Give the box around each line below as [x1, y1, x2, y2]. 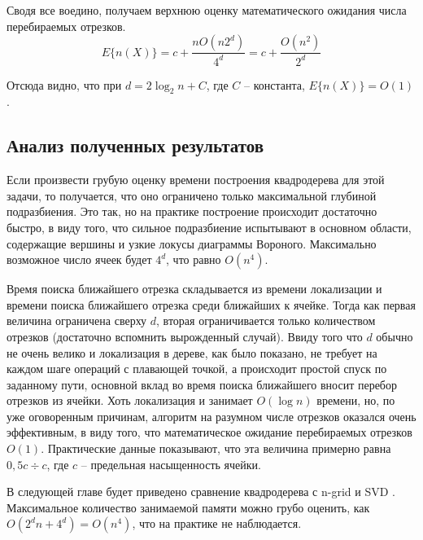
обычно [376, 327, 413, 345]
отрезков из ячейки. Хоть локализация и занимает [7, 392, 253, 409]
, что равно [166, 251, 221, 268]
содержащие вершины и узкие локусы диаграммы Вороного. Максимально [7, 235, 377, 252]
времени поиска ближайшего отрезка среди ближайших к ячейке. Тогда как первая [7, 296, 416, 313]
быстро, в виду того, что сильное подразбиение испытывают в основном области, [7, 218, 412, 235]
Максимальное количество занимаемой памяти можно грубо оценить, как [7, 498, 370, 516]
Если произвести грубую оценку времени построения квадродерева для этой [7, 171, 385, 188]
